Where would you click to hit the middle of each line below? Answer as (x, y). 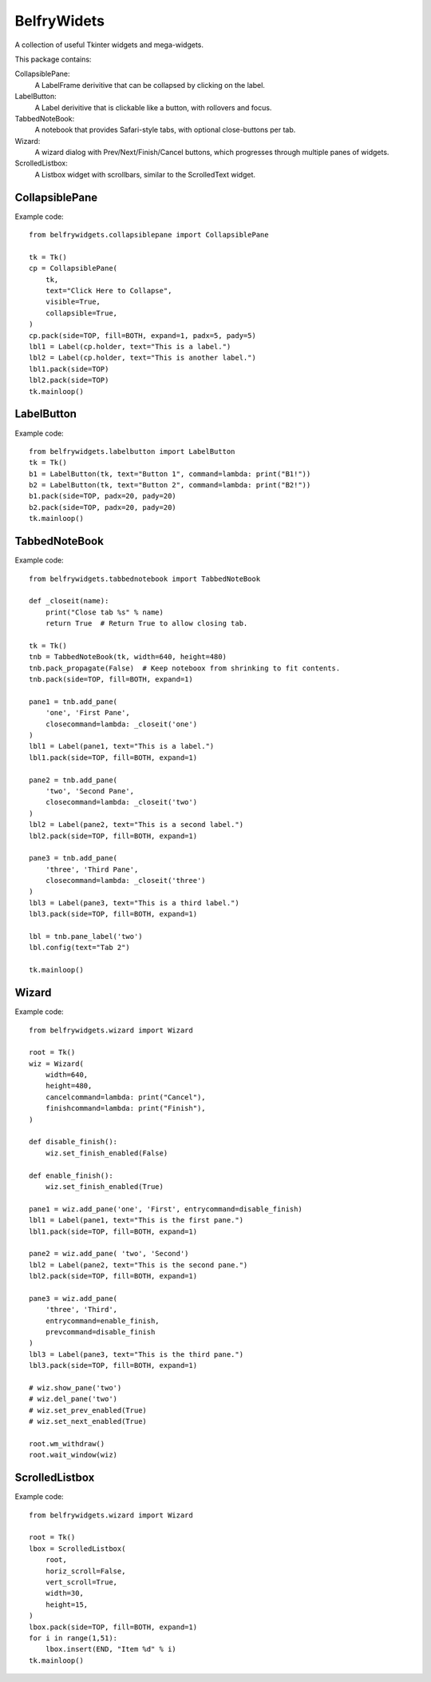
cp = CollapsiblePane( (73, 268)
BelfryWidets (60, 21)
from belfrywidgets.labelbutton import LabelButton (132, 451)
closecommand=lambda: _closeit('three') (126, 881)
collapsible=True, (81, 313)
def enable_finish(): (71, 1175)
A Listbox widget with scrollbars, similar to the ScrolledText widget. (145, 174)
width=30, (64, 1593)
